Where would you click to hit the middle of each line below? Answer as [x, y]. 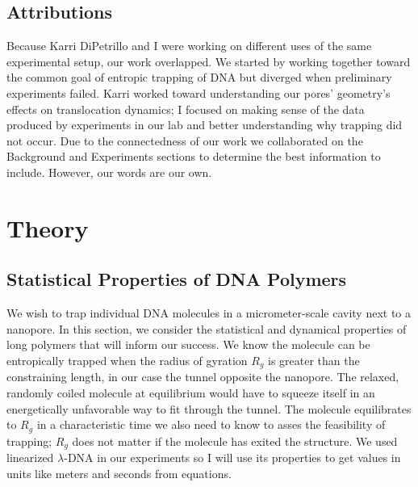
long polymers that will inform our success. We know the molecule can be [188, 344]
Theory [48, 227]
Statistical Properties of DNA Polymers [177, 279]
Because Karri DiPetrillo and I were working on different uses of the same [189, 46]
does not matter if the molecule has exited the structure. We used [235, 441]
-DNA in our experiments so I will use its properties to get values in [232, 458]
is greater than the [314, 360]
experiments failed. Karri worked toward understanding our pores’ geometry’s [199, 92]
